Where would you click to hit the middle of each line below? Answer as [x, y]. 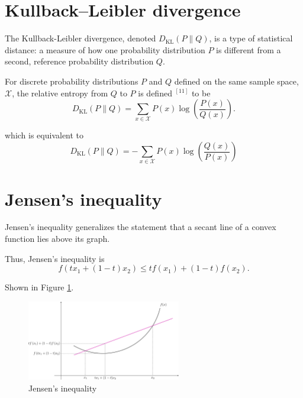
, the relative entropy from [60, 93]
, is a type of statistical [251, 38]
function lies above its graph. [57, 239]
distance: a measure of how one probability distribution [105, 49]
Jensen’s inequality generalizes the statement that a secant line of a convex [141, 227]
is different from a [249, 49]
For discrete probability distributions [72, 81]
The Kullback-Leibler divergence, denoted [80, 38]
